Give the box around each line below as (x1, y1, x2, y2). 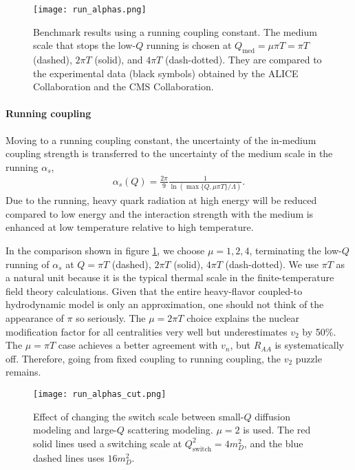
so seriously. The (76, 311, 146, 325)
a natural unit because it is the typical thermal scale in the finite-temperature (6, 270, 334, 285)
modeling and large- (33, 422, 117, 437)
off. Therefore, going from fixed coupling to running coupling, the (6, 351, 281, 365)
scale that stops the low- (33, 38, 136, 52)
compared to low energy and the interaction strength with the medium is (6, 206, 314, 221)
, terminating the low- (249, 243, 342, 258)
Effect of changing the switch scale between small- (33, 409, 244, 423)
